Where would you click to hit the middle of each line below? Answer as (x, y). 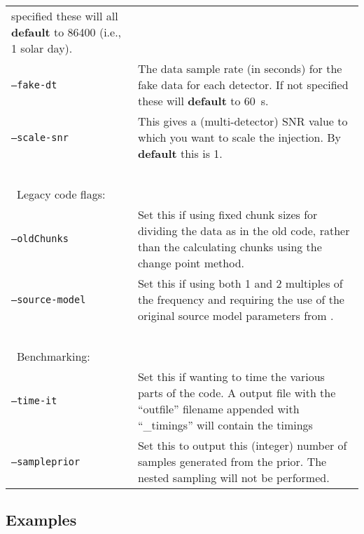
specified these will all (65, 16)
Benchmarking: (54, 356)
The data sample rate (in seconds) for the (240, 68)
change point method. (191, 263)
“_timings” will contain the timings (225, 425)
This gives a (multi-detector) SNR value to (243, 121)
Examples (41, 520)
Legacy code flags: (61, 194)
